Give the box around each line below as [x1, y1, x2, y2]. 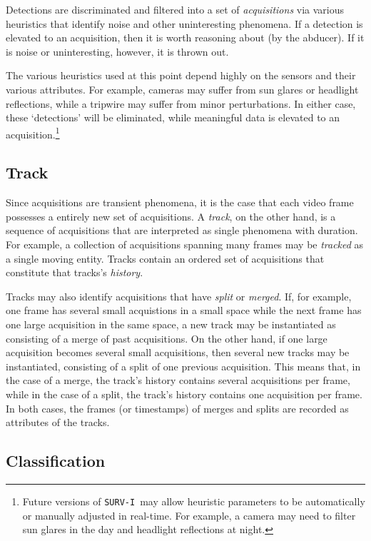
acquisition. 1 [6, 124, 60, 141]
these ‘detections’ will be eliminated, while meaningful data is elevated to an [6, 110, 340, 125]
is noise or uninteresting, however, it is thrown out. [6, 44, 229, 59]
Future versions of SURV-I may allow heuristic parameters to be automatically [22, 493, 365, 508]
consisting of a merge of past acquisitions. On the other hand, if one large [6, 330, 327, 345]
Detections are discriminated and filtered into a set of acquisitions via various [6, 2, 345, 16]
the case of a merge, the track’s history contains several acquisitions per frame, [6, 373, 350, 388]
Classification [6, 450, 106, 472]
